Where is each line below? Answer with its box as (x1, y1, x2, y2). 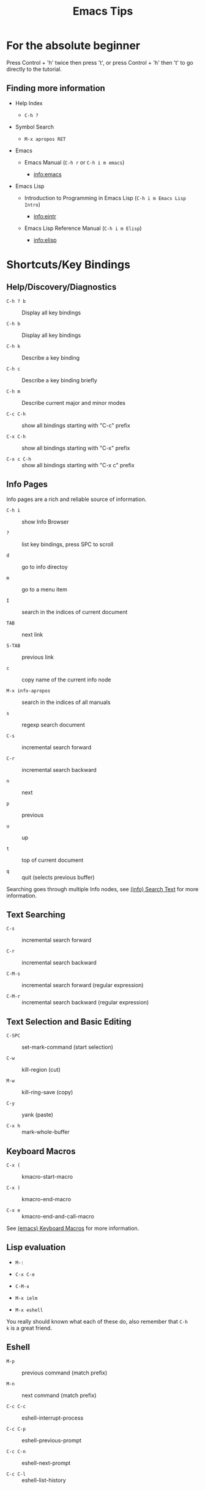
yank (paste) (21, 1111, 54, 1119)
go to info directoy (21, 563, 69, 570)
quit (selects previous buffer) (21, 873, 95, 881)
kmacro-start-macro (21, 1173, 73, 1180)
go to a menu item (21, 585, 67, 593)
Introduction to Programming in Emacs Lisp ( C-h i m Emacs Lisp (24, 194, 187, 201)
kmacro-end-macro (21, 1196, 72, 1203)
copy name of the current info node (21, 676, 111, 683)
